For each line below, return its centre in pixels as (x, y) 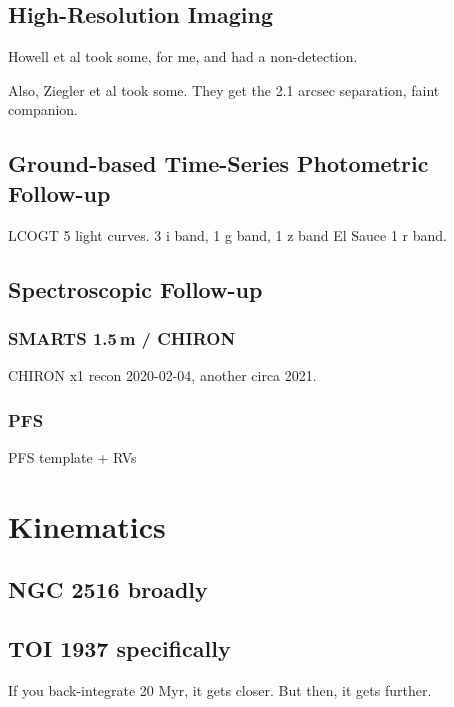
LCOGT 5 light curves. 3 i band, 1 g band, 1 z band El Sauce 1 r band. (227, 234)
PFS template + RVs (72, 456)
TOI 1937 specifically (119, 648)
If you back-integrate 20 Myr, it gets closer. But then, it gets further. (220, 689)
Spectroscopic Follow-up (135, 288)
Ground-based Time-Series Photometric (218, 163)
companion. (43, 109)
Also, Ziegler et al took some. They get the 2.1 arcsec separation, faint (224, 89)
